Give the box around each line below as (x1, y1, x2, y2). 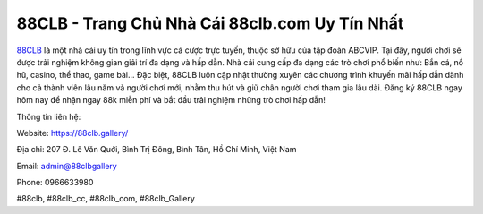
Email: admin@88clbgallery (16, 160, 118, 171)
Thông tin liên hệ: (16, 111, 81, 122)
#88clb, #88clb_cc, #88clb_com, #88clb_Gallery (16, 193, 196, 204)
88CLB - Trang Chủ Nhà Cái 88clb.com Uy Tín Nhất (16, 13, 404, 33)
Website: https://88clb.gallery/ (16, 127, 129, 138)
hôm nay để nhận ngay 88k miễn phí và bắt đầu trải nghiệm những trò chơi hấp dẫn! (16, 95, 326, 106)
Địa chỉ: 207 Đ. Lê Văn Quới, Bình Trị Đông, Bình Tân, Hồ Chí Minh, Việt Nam (16, 144, 297, 155)
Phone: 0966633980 (16, 177, 94, 188)
